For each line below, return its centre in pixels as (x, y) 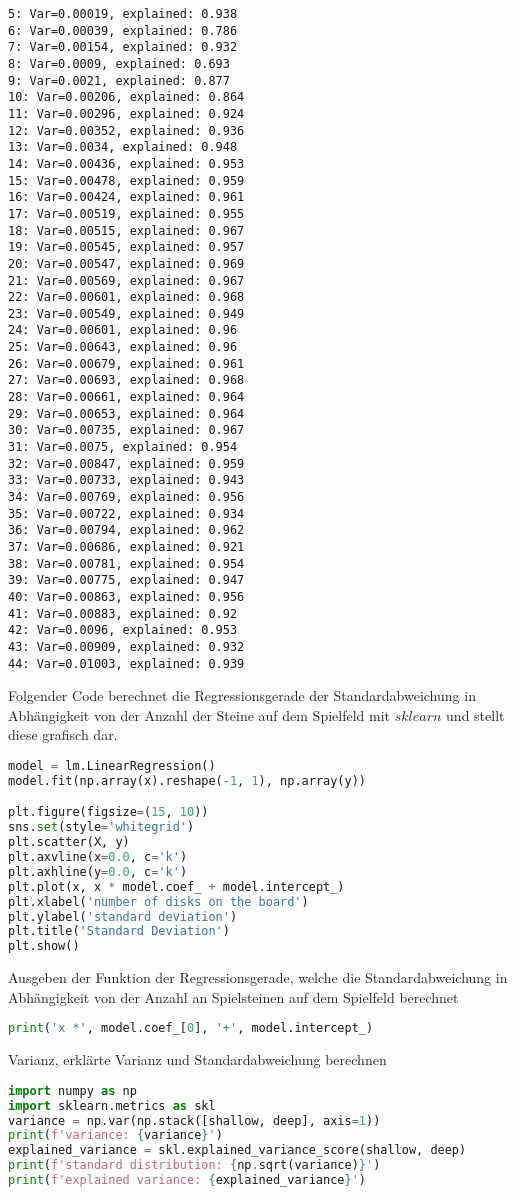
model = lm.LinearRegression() (112, 766)
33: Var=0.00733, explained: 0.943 (126, 480)
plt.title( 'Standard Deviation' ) (119, 931)
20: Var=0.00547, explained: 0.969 (126, 263)
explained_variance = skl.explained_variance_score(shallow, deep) (237, 1150)
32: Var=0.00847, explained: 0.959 (126, 463)
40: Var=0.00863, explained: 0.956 (126, 596)
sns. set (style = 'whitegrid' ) (101, 827)
